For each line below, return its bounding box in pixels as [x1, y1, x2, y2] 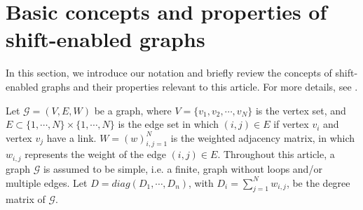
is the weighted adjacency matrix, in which [170, 130, 355, 145]
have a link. [46, 130, 97, 145]
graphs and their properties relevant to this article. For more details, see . [41, 79, 358, 93]
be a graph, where [94, 103, 172, 117]
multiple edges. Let [6, 175, 88, 190]
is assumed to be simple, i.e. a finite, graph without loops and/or [43, 161, 322, 176]
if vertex [273, 117, 309, 131]
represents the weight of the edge [25, 147, 166, 162]
